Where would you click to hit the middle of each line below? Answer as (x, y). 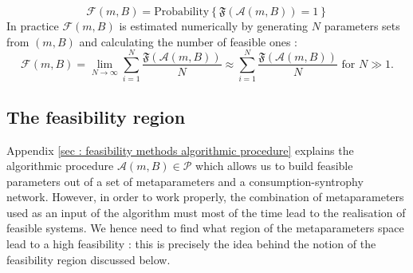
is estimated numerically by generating (214, 26)
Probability (182, 12)
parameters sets (362, 26)
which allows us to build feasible (274, 166)
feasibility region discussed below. (88, 259)
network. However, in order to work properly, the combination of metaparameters (205, 197)
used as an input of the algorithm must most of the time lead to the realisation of (206, 212)
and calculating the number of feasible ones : (188, 41)
